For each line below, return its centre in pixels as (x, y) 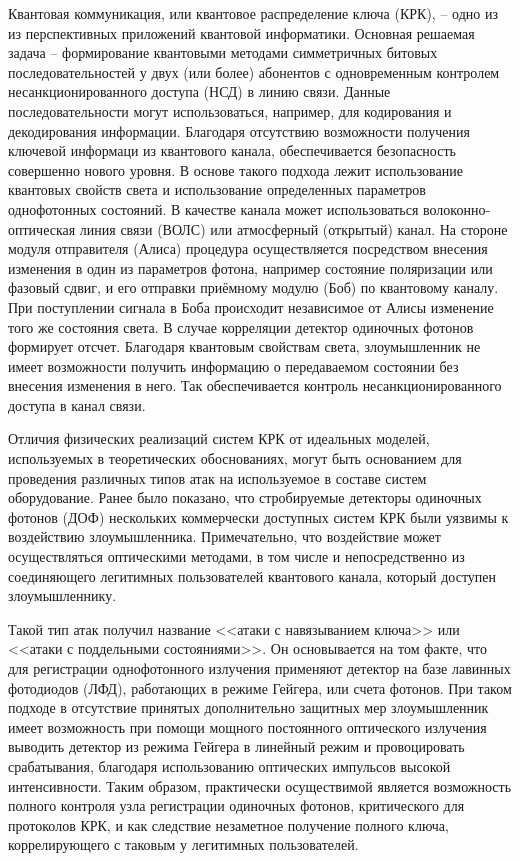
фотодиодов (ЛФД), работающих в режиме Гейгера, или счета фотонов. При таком (260, 687)
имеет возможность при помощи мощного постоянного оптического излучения (247, 726)
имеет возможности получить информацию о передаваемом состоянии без (233, 365)
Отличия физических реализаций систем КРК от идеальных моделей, (219, 438)
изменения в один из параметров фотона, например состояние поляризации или (250, 267)
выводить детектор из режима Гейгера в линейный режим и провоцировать (236, 746)
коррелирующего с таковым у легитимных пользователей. (183, 844)
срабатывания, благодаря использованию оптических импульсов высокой (229, 765)
